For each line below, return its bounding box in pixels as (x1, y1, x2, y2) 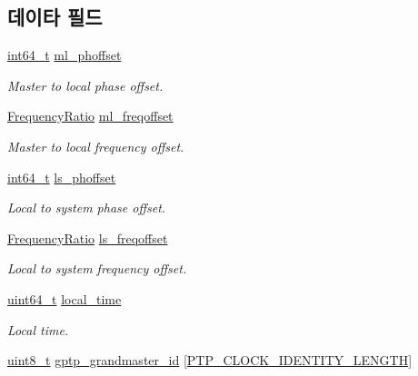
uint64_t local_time (7, 289, 122, 308)
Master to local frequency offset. (7, 136, 184, 155)
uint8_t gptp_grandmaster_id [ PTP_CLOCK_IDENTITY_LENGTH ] (7, 351, 413, 370)
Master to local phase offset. (7, 75, 164, 94)
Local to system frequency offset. (7, 259, 187, 278)
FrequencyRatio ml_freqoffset (7, 106, 174, 125)
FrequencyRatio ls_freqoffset (7, 228, 168, 247)
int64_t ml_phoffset (7, 45, 122, 64)
